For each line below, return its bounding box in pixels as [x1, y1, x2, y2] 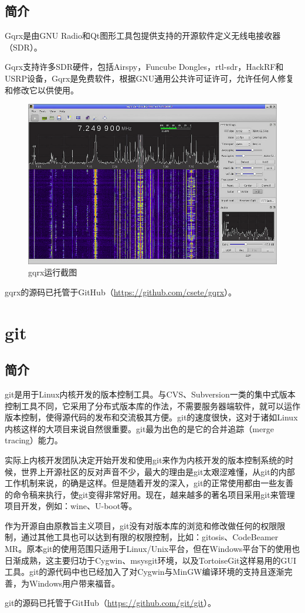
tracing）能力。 [5, 434, 63, 446]
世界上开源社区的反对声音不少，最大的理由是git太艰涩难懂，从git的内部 [21, 465, 295, 477]
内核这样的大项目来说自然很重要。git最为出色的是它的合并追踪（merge [5, 422, 274, 435]
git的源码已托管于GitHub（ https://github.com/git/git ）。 [5, 597, 216, 609]
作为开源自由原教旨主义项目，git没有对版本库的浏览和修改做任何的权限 [5, 519, 277, 531]
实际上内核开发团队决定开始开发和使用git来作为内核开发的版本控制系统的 [5, 453, 286, 466]
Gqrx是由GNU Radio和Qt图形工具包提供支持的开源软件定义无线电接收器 [5, 29, 281, 42]
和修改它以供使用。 [5, 83, 79, 96]
